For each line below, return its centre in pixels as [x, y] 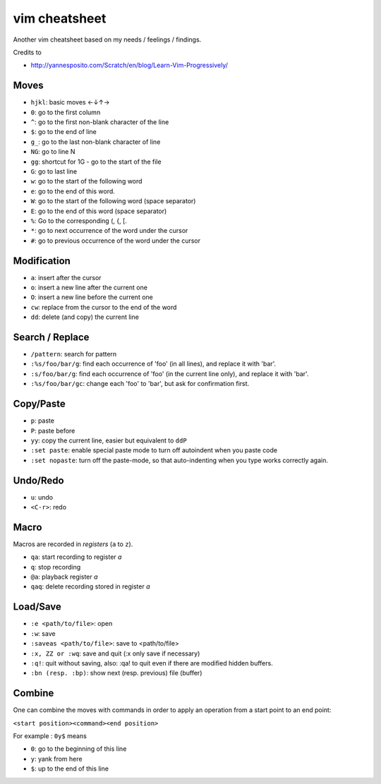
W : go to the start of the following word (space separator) [113, 201]
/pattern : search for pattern [74, 354]
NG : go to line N [53, 152]
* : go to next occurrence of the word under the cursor [109, 231]
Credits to [27, 52]
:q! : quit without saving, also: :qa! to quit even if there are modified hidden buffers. [152, 663]
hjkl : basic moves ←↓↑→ [70, 102]
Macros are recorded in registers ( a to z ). [73, 544]
